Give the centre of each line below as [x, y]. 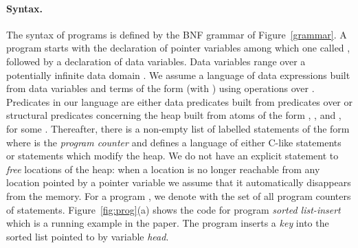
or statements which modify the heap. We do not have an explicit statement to [172, 156]
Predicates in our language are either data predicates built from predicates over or [179, 101]
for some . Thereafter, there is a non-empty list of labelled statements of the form [178, 128]
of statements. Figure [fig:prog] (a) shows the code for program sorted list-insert [174, 209]
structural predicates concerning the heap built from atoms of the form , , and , [174, 115]
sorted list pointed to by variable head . [88, 236]
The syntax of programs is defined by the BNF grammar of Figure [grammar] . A [177, 34]
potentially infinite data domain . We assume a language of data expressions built [178, 75]
